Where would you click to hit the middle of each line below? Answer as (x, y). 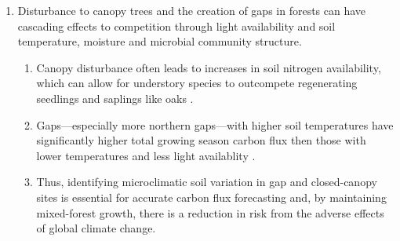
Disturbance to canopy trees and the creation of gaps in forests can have (192, 10)
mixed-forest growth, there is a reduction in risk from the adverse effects (210, 212)
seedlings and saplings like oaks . (115, 98)
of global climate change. (96, 228)
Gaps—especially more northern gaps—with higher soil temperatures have (215, 124)
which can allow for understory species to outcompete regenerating (197, 83)
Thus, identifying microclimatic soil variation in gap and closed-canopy (207, 182)
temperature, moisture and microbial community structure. (160, 41)
